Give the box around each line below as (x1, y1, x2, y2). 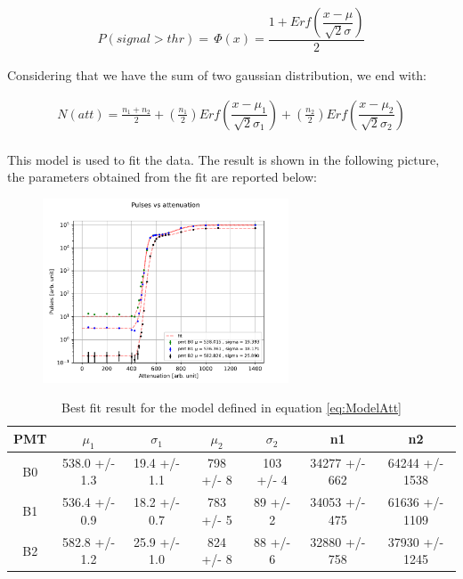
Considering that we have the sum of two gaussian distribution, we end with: (7, 66, 427, 85)
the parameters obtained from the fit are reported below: (7, 167, 317, 186)
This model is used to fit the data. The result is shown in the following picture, (7, 150, 440, 168)
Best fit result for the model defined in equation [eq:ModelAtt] (61, 398, 402, 417)
